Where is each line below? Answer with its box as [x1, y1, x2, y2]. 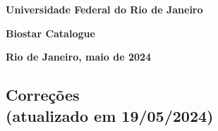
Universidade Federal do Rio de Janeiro [6, 2, 203, 16]
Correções [6, 84, 80, 106]
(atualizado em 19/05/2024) [6, 104, 214, 126]
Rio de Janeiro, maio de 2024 [6, 49, 152, 64]
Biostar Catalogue [6, 25, 95, 40]
